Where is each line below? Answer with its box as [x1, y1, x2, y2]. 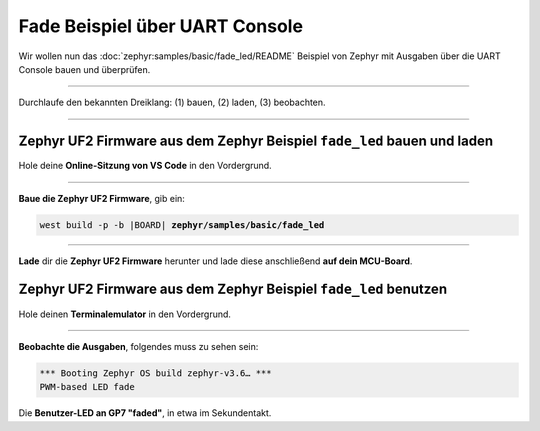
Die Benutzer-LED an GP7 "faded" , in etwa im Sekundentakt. [18, 407, 272, 419]
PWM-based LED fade [39, 381, 135, 393]
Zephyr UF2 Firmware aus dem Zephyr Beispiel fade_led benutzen [18, 281, 448, 298]
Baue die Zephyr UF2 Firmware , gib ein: [18, 192, 185, 204]
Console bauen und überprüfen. [18, 63, 151, 75]
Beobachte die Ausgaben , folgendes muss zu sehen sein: [18, 340, 259, 352]
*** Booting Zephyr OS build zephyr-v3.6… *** [39, 367, 272, 379]
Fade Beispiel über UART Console [18, 15, 304, 37]
